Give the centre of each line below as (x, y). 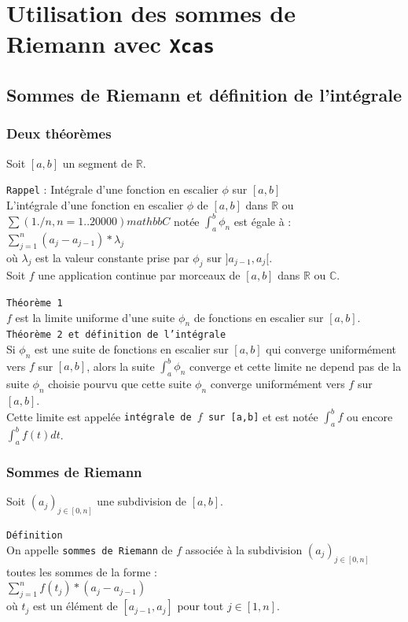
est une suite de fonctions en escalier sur (132, 349)
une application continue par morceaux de (139, 275)
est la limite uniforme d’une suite (95, 317)
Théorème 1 (35, 304)
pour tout (200, 606)
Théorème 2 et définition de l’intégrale (116, 335)
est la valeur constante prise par (112, 257)
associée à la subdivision (244, 549)
